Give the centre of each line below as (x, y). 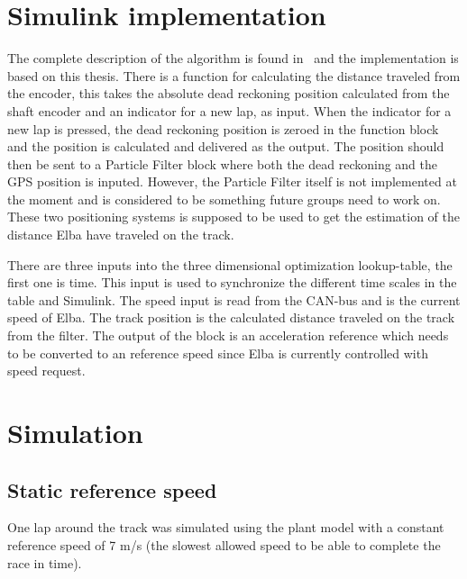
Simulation (75, 432)
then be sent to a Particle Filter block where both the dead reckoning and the (223, 163)
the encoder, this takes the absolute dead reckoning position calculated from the (229, 93)
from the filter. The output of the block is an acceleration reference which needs (228, 335)
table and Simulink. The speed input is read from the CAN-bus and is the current (234, 299)
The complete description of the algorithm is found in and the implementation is (233, 58)
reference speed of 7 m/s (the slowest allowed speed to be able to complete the (224, 544)
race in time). (45, 562)
